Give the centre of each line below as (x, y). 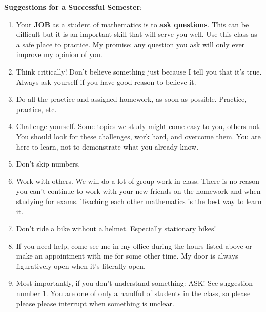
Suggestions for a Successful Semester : (73, 7)
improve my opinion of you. (59, 54)
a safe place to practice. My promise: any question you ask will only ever (130, 44)
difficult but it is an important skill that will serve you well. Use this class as (137, 34)
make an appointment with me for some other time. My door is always (127, 256)
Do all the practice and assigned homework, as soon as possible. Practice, (131, 99)
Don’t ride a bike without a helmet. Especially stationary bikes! (116, 228)
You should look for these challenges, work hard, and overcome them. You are (138, 136)
